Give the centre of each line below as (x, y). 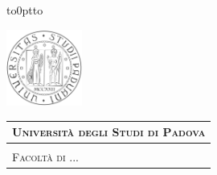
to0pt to (25, 10)
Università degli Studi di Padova (109, 132)
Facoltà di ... (45, 157)
